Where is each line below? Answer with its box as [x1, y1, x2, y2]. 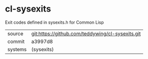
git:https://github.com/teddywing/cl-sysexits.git [31, 30, 141, 37]
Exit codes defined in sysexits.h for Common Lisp [5, 19, 104, 25]
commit [7, 38, 25, 44]
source [7, 30, 23, 37]
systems [7, 46, 27, 53]
